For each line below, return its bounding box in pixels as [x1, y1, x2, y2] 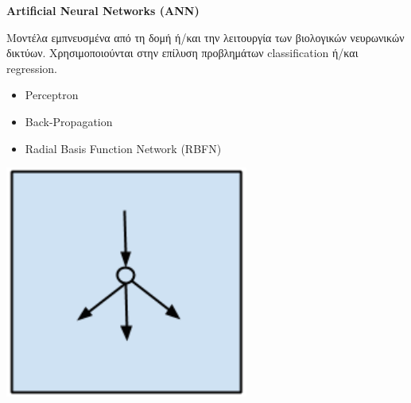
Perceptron [25, 86, 79, 103]
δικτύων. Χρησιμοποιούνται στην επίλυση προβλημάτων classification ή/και [6, 44, 359, 61]
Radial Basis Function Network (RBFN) [25, 140, 222, 156]
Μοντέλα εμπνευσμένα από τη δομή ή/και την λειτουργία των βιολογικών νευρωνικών [6, 29, 405, 45]
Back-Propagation [25, 113, 113, 129]
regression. [6, 59, 58, 76]
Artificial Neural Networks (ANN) [6, 2, 200, 18]
